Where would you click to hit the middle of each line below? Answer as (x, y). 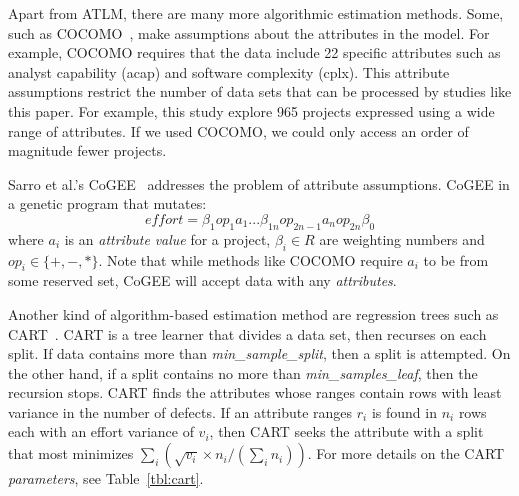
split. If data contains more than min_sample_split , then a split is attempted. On (259, 353)
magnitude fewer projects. (87, 150)
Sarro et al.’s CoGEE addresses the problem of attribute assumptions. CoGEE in (259, 183)
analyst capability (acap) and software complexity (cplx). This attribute (229, 71)
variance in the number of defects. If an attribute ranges (180, 411)
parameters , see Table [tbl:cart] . (106, 478)
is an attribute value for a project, (167, 238)
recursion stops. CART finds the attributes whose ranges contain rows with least (255, 392)
